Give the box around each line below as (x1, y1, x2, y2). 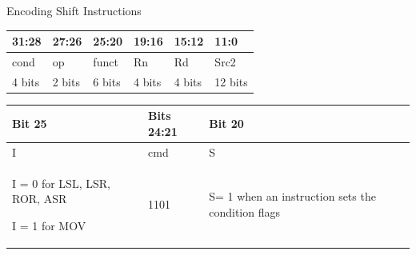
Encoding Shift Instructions (6, 2, 142, 18)
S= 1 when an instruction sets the (209, 188, 376, 205)
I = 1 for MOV (12, 217, 86, 233)
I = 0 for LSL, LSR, (12, 174, 110, 191)
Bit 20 (209, 115, 244, 132)
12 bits (214, 73, 248, 90)
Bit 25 (12, 115, 47, 132)
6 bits (93, 73, 121, 90)
